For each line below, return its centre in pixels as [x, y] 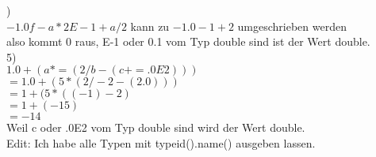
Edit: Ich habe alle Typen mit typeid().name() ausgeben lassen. [161, 142]
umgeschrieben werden [292, 26]
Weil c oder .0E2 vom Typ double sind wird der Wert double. [156, 127]
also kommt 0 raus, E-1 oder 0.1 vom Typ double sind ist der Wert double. [188, 41]
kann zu [150, 26]
